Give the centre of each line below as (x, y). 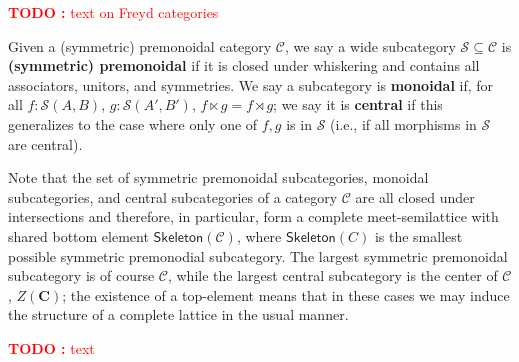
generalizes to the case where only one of (133, 123)
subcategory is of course (81, 275)
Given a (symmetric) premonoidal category (140, 45)
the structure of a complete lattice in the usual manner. (178, 314)
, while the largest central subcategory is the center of (332, 275)
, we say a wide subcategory (370, 45)
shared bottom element (78, 235)
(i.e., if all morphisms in (403, 123)
